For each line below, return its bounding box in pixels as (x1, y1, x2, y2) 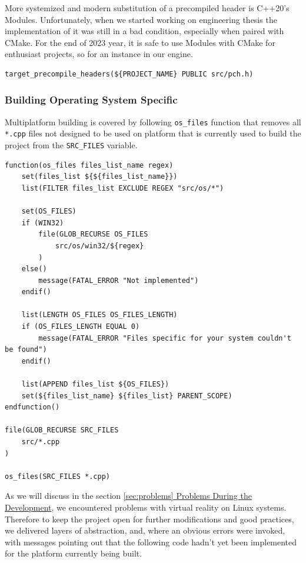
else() (21, 265, 47, 274)
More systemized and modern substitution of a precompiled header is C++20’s (5, 2, 290, 14)
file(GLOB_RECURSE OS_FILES (38, 230, 148, 239)
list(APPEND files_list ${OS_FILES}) (21, 380, 169, 389)
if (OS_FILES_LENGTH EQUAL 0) (21, 322, 140, 331)
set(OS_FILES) (21, 207, 76, 216)
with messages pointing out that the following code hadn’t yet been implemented (5, 535, 297, 548)
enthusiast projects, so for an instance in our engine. (5, 48, 193, 60)
